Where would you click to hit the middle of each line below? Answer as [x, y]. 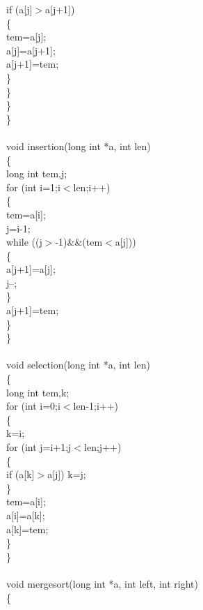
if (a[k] [21, 474]
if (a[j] [19, 9]
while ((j [24, 242]
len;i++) [92, 187]
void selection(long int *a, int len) [78, 365]
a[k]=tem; [27, 529]
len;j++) [103, 447]
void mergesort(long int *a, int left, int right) [102, 583]
